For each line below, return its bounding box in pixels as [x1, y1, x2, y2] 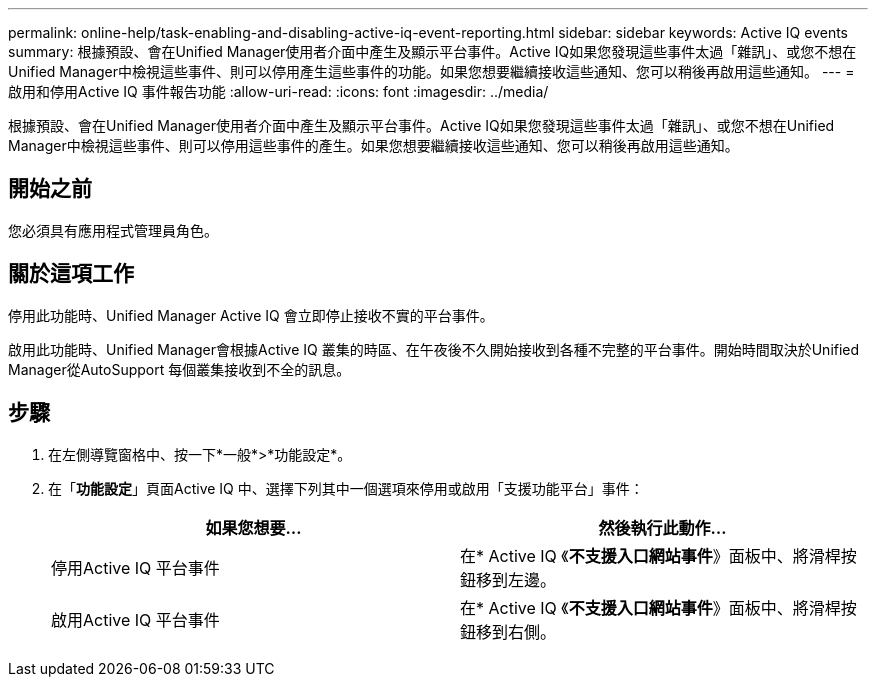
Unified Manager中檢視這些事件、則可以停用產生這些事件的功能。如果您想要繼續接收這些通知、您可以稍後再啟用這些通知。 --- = [8, 63, 855, 80]
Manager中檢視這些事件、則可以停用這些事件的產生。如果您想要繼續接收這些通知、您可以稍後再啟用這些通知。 [8, 137, 739, 154]
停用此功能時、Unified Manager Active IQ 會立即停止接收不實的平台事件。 [8, 306, 494, 324]
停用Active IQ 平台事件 [51, 557, 220, 578]
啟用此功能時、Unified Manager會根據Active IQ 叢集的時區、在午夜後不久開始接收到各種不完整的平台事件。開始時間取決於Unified [8, 340, 860, 358]
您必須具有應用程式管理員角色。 [8, 221, 218, 239]
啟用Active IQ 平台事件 [51, 609, 220, 630]
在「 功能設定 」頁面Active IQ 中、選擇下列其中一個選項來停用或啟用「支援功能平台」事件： [48, 479, 644, 497]
